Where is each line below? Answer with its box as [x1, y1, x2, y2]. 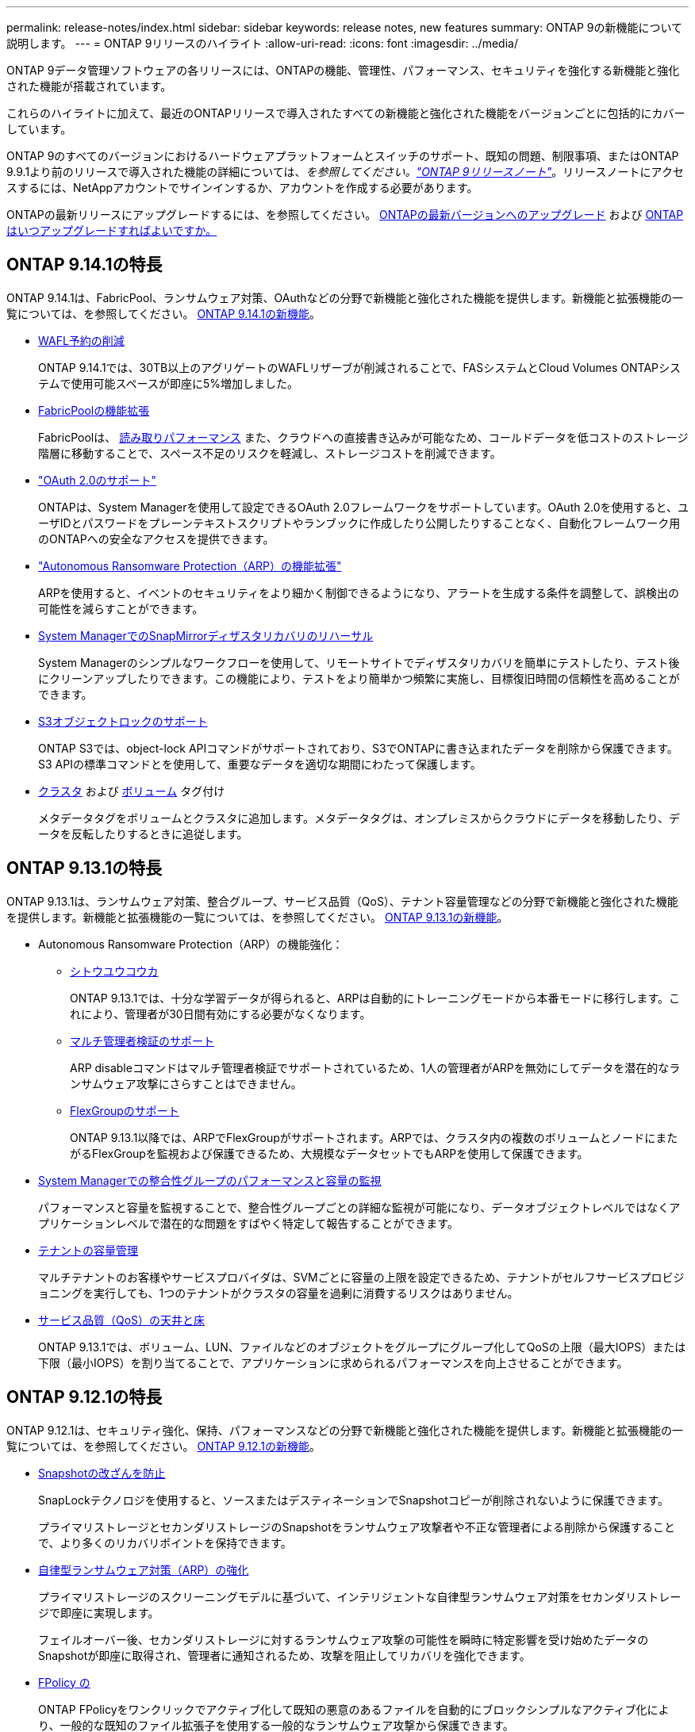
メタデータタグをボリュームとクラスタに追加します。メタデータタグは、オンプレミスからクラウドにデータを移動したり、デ [38, 810, 680, 825]
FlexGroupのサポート [70, 1103, 179, 1117]
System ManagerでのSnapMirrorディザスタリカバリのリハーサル [38, 628, 374, 642]
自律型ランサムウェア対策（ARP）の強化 [38, 1562, 249, 1577]
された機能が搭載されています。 [6, 79, 172, 93]
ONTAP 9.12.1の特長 [6, 1387, 163, 1408]
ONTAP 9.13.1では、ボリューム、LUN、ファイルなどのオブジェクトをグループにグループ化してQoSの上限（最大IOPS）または [38, 1339, 686, 1354]
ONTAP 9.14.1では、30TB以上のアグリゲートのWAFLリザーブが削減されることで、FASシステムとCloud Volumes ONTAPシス [38, 360, 682, 374]
